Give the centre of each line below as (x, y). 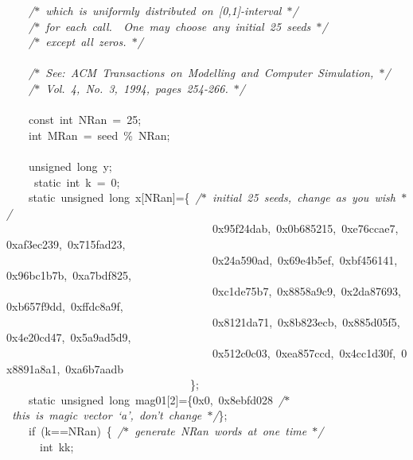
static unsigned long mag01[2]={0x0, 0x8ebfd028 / (156, 399)
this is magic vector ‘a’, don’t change (107, 415)
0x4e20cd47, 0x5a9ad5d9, (69, 337)
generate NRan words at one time (221, 431)
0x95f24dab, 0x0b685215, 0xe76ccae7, (305, 228)
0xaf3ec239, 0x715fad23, (66, 244)
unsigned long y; (70, 166)
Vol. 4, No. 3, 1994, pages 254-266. (137, 88)
